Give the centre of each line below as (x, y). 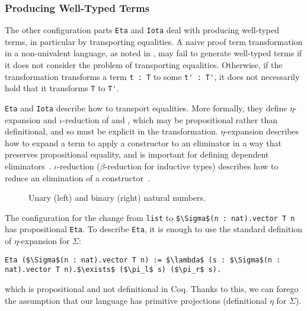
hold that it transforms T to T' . (62, 88)
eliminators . (28, 166)
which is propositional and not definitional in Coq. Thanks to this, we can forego (152, 288)
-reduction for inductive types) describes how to (191, 166)
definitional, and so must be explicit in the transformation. (111, 131)
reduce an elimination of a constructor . (77, 177)
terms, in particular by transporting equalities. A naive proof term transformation (154, 41)
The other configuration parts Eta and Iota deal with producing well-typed (142, 30)
